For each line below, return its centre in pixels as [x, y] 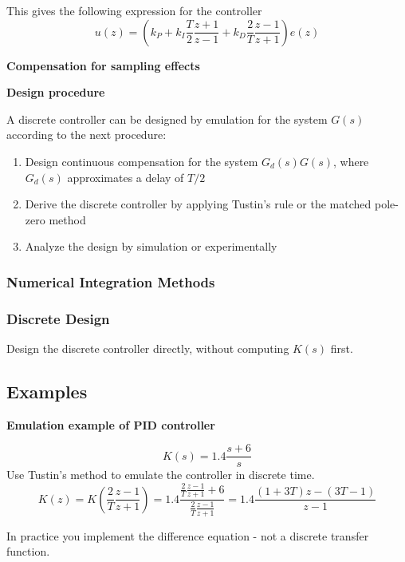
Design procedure [56, 92]
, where [351, 161]
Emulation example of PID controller [111, 424]
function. [28, 551]
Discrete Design [58, 318]
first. [342, 348]
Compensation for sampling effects [103, 65]
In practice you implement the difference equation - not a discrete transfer [188, 535]
